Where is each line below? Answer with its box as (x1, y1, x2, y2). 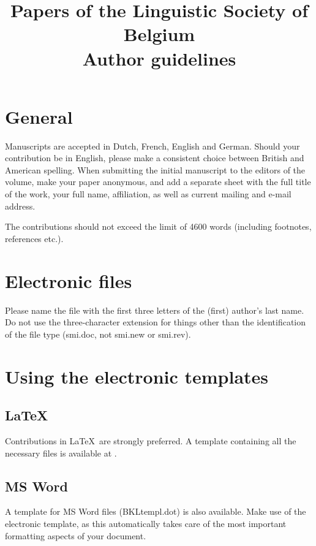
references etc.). (5, 232, 64, 245)
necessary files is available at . (5, 446, 117, 459)
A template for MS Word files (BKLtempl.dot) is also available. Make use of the (5, 505, 306, 518)
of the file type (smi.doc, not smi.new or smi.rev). (5, 327, 191, 340)
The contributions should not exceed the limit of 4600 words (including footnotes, (5, 220, 312, 233)
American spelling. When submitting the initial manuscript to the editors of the (5, 163, 306, 176)
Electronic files (5, 268, 132, 293)
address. (5, 199, 36, 212)
